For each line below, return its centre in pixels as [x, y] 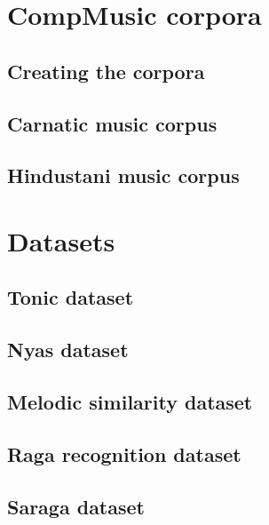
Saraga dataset [76, 506]
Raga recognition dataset [124, 453]
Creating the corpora [106, 71]
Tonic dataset [71, 297]
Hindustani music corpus [123, 175]
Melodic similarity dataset [130, 402]
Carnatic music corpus [112, 123]
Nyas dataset [68, 350]
